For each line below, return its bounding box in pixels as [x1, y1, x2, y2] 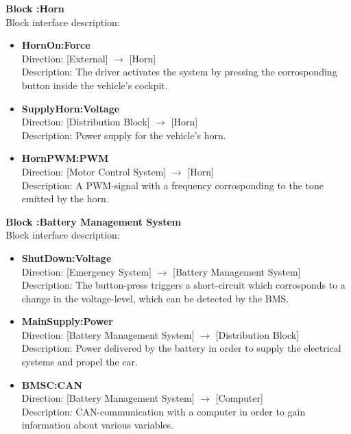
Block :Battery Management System [5, 214, 182, 228]
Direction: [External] [21, 51, 108, 65]
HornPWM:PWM [21, 151, 109, 165]
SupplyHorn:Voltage [21, 101, 120, 115]
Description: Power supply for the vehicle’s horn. [21, 128, 226, 142]
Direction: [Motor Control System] [21, 164, 167, 178]
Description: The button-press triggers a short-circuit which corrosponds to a [21, 278, 346, 292]
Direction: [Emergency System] [21, 264, 152, 278]
